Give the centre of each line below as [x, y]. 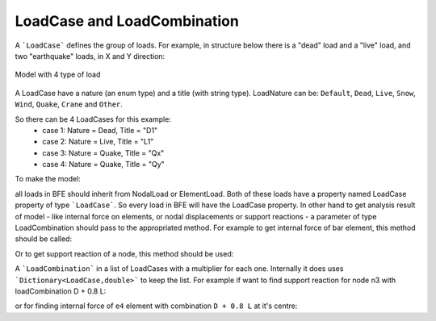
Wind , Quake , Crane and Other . [69, 104]
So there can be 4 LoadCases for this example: [93, 119]
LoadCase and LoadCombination [127, 21]
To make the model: [48, 179]
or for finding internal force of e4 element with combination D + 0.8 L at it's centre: [156, 306]
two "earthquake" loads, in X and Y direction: [90, 56]
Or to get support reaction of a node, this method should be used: [124, 253]
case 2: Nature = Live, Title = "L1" [98, 142]
